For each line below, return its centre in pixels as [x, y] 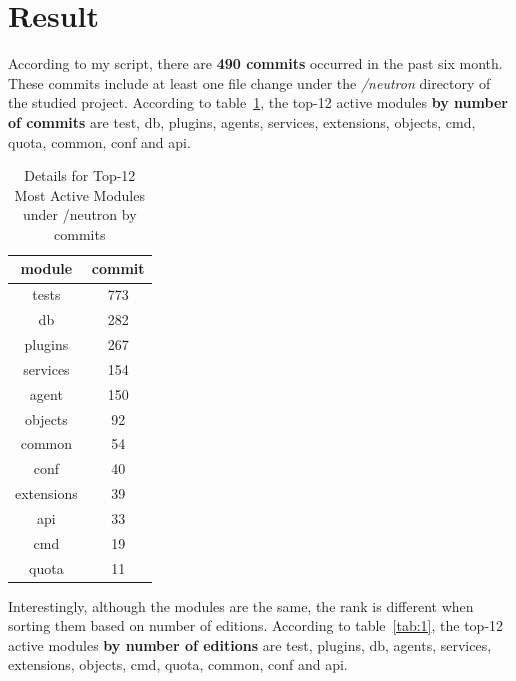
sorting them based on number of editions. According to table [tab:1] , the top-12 [256, 625]
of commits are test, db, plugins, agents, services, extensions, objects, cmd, [242, 121]
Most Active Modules [79, 194]
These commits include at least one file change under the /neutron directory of [249, 82]
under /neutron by [79, 214]
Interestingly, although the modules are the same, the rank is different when [241, 605]
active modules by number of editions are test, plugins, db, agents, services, [250, 644]
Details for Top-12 [80, 175]
